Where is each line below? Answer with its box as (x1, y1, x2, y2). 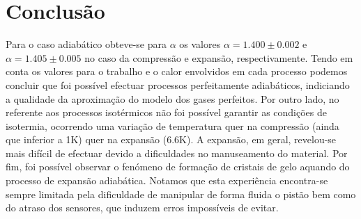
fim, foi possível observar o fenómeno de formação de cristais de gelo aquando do (6, 159, 350, 174)
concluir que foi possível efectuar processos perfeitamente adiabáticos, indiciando (6, 77, 350, 92)
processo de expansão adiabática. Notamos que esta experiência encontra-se (6, 173, 328, 188)
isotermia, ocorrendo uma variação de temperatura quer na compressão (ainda (6, 118, 339, 133)
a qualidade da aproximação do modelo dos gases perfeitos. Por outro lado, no (6, 91, 339, 106)
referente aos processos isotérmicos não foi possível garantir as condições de (6, 105, 327, 120)
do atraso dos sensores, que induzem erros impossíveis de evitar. (6, 200, 279, 215)
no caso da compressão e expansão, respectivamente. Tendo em (84, 50, 353, 65)
